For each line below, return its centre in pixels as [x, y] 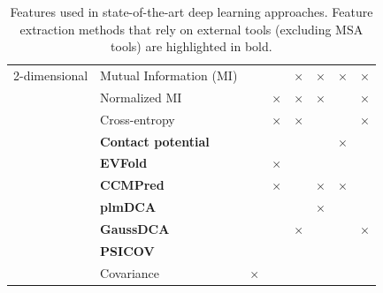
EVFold [124, 163]
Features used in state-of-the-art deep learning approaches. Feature [191, 11]
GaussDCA [135, 228]
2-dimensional [51, 75]
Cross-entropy [138, 119]
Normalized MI [141, 97]
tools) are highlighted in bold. [191, 46]
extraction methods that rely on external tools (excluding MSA [191, 29]
